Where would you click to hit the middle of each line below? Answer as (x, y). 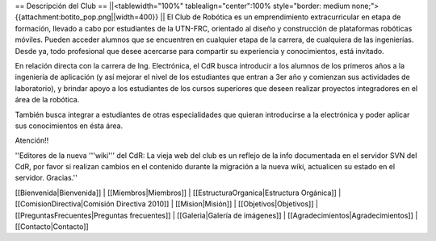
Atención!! (32, 140)
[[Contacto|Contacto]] (52, 226)
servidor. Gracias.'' (46, 178)
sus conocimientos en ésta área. (69, 126)
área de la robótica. (47, 100)
